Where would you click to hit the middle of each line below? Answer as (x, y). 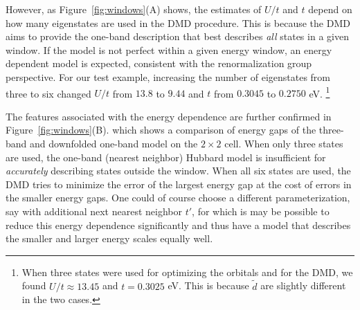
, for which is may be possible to (261, 211)
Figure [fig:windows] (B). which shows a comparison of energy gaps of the (161, 130)
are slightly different (303, 285)
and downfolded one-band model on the (114, 143)
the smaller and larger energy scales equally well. (109, 238)
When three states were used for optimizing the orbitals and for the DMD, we (187, 272)
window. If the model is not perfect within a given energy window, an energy (169, 49)
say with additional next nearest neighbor (94, 211)
